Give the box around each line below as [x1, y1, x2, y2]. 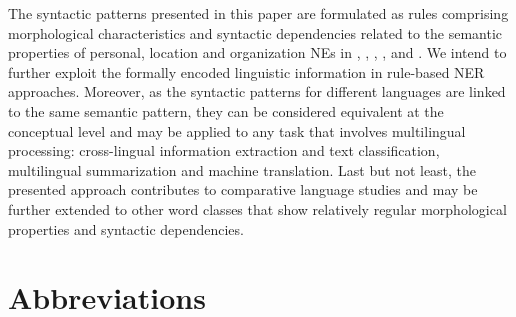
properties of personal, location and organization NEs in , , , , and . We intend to [8, 42, 507, 63]
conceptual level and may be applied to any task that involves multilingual [8, 120, 466, 141]
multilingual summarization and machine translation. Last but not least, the [8, 159, 477, 180]
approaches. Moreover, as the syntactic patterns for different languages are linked [8, 81, 506, 102]
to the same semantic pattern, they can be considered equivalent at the [8, 100, 444, 121]
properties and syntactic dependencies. [8, 218, 244, 239]
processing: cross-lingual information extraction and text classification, [8, 140, 440, 161]
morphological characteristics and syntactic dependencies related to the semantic [8, 22, 503, 43]
